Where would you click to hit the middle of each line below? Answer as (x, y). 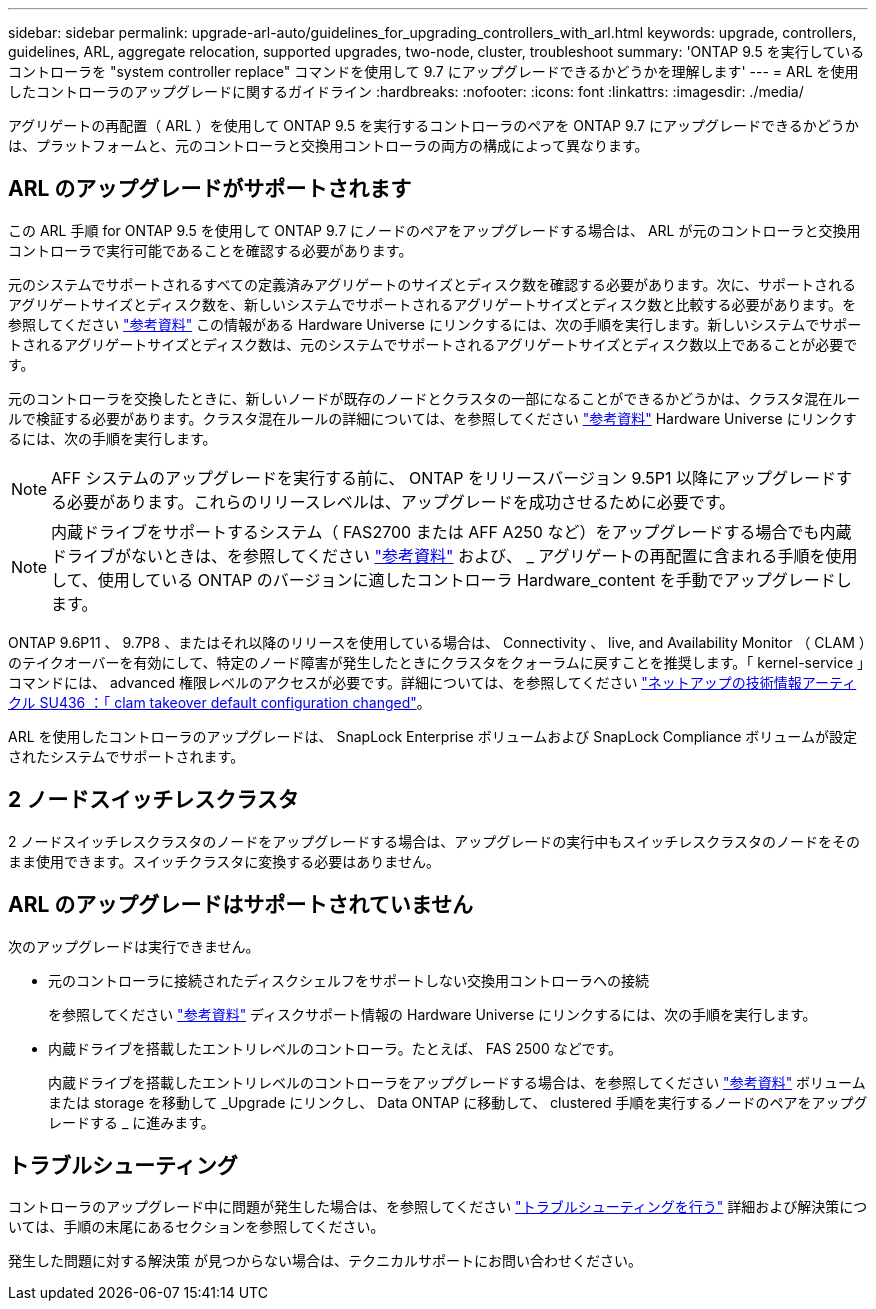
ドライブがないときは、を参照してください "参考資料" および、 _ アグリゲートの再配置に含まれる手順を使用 (454, 555)
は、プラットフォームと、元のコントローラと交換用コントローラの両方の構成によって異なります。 (328, 145)
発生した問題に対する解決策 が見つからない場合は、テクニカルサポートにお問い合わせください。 (325, 1261)
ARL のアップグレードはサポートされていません (241, 905)
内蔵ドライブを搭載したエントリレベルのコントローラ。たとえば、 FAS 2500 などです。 (335, 1048)
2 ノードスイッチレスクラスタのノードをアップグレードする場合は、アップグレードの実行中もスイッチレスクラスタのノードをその (434, 841)
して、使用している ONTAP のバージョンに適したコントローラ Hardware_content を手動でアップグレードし (451, 579)
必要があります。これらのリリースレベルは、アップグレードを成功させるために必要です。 (401, 501)
